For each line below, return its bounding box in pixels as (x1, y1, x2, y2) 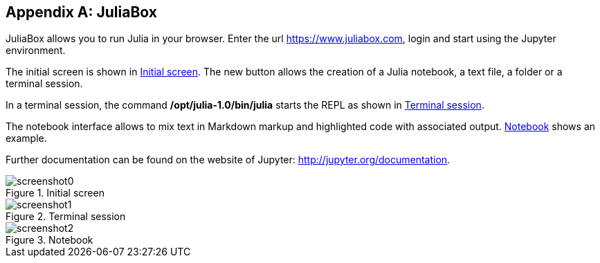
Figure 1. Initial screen (6, 187, 104, 199)
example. (6, 132, 47, 145)
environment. (6, 44, 66, 57)
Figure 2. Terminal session (6, 210, 126, 223)
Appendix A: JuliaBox (6, 3, 157, 21)
